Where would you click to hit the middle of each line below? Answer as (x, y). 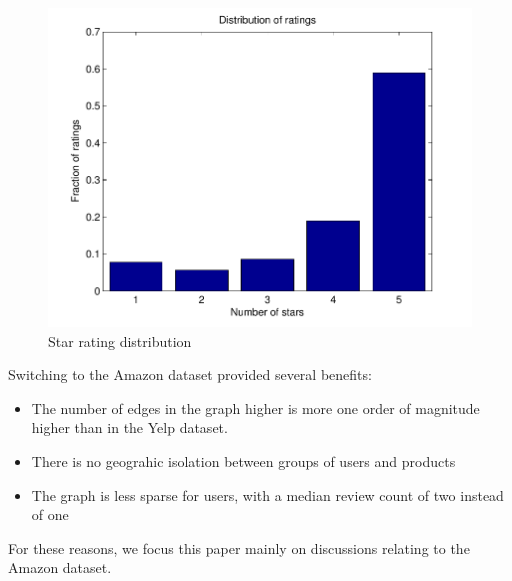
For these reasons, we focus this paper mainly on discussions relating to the (239, 547)
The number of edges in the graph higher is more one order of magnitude (255, 407)
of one (50, 514)
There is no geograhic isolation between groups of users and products (243, 461)
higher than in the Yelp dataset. (129, 427)
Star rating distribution (120, 340)
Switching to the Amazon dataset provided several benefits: (190, 374)
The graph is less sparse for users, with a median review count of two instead (267, 494)
